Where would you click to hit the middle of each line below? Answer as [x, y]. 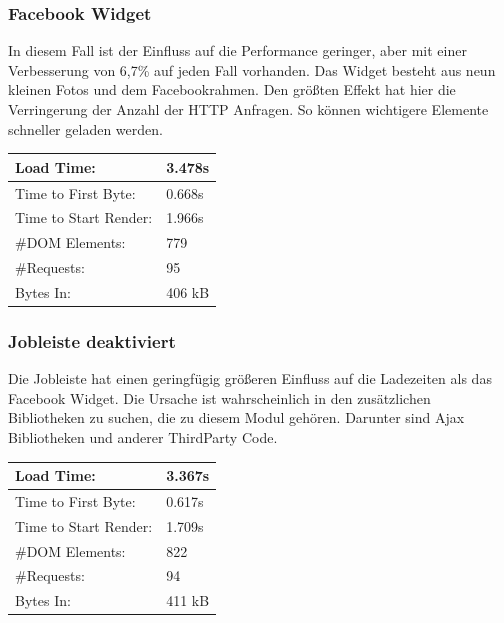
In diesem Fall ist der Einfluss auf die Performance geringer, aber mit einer [237, 50]
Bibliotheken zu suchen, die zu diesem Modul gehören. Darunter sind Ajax [236, 417]
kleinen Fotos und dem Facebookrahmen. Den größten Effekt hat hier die [232, 89]
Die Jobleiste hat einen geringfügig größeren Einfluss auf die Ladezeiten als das [250, 378]
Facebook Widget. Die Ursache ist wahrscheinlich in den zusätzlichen [219, 397]
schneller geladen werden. [85, 128]
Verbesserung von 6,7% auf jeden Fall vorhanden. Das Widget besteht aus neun [252, 69]
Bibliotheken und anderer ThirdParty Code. [143, 437]
